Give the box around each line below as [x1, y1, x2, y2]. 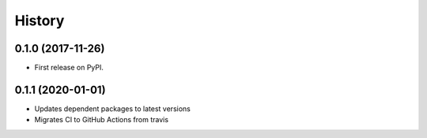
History [14, 12, 65, 29]
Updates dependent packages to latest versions [34, 103, 191, 114]
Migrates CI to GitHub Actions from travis [34, 115, 169, 125]
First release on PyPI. [34, 63, 104, 73]
